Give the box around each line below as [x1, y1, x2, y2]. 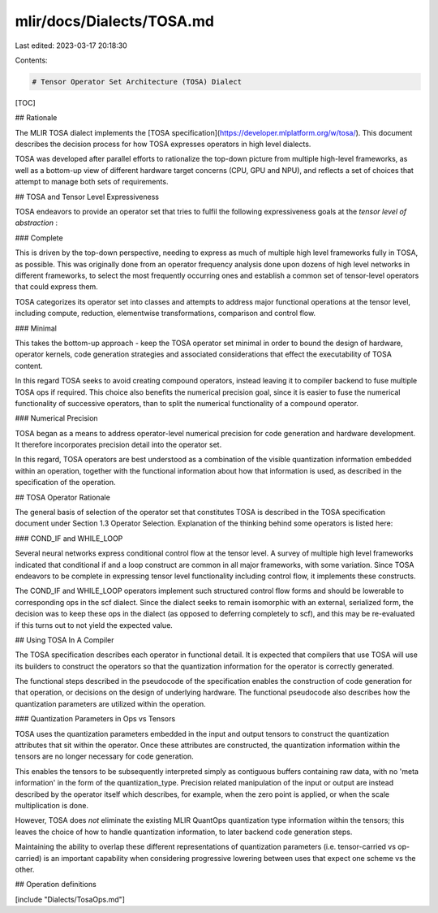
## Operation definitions [15, 880, 97, 889]
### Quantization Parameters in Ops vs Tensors [15, 714, 176, 724]
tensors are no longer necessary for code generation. [15, 751, 194, 761]
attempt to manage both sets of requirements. [15, 177, 169, 187]
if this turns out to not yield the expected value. [15, 620, 174, 630]
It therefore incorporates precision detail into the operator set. [15, 439, 222, 450]
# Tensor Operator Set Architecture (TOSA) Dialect [32, 77, 243, 86]
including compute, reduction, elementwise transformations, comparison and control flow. [15, 309, 316, 318]
